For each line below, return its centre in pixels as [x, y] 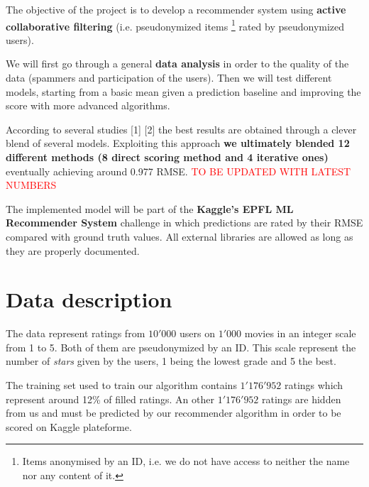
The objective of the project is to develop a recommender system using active [176, 9]
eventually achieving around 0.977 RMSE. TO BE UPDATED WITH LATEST [178, 171]
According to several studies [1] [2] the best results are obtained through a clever [181, 129]
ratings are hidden [302, 399]
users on [197, 333]
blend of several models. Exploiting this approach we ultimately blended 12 [178, 143]
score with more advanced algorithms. [88, 105]
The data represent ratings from [76, 333]
